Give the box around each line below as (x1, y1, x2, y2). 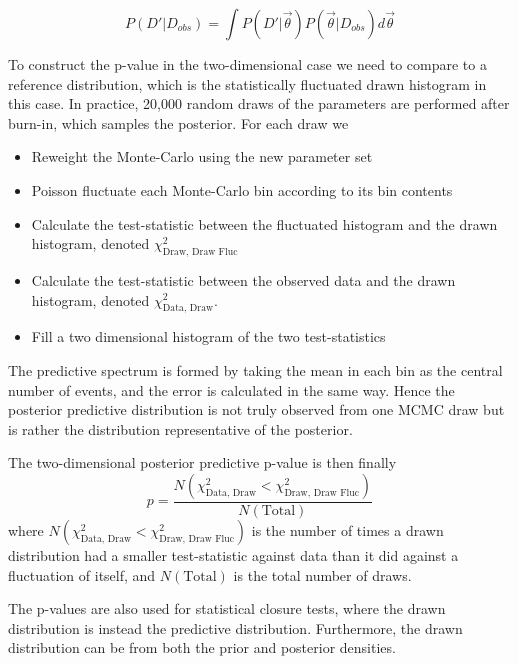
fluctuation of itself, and (8, 564, 156, 585)
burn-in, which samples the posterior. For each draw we (8, 112, 349, 133)
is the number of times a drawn (251, 519, 444, 540)
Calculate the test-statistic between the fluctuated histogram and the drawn (31, 213, 498, 234)
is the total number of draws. (233, 564, 412, 585)
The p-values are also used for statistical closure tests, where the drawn (8, 598, 446, 619)
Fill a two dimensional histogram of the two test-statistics (31, 326, 386, 347)
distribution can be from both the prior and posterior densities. (8, 637, 396, 658)
